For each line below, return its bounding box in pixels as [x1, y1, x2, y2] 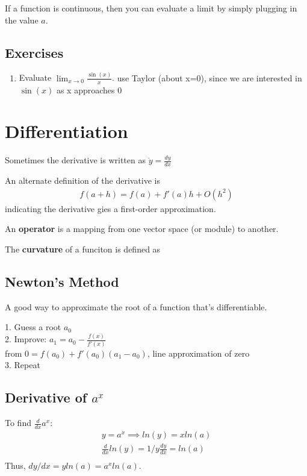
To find [5, 416, 31, 429]
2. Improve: [5, 333, 47, 345]
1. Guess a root [5, 321, 61, 333]
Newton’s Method [5, 272, 119, 290]
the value [5, 13, 39, 26]
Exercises [5, 43, 64, 61]
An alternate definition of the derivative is [5, 174, 161, 187]
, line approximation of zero [147, 346, 250, 359]
